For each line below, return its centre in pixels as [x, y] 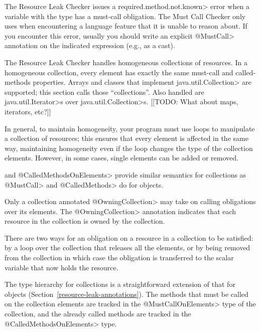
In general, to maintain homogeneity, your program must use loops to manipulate [130, 128]
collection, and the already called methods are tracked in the [98, 314]
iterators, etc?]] [28, 111]
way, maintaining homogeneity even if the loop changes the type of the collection [129, 148]
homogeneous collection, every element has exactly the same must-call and [119, 72]
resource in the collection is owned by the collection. [85, 221]
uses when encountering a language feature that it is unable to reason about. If [126, 26]
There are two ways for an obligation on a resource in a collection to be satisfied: [129, 237]
